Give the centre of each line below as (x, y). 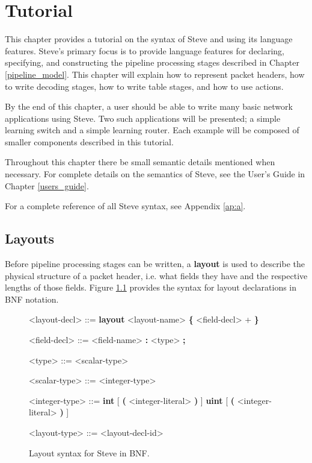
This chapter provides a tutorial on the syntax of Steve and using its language (149, 39)
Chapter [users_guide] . (47, 185)
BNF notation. (32, 299)
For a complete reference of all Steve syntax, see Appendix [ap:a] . (125, 206)
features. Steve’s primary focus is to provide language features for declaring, (145, 50)
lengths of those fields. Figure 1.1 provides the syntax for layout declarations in (151, 287)
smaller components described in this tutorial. (89, 141)
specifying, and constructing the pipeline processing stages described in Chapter (152, 62)
